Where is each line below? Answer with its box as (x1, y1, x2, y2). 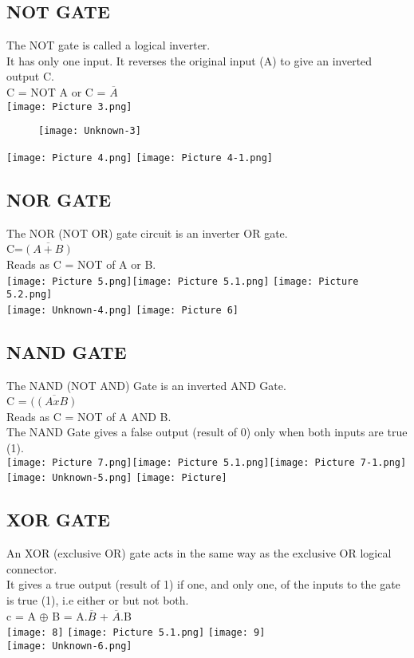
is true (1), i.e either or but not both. (6, 591, 189, 608)
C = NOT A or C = (6, 83, 106, 100)
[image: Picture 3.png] (6, 100, 132, 112)
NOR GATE (6, 187, 112, 211)
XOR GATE (6, 507, 110, 532)
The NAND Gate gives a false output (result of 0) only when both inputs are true (6, 424, 408, 440)
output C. (6, 68, 54, 85)
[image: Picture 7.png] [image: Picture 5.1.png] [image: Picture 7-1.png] (6, 456, 407, 468)
